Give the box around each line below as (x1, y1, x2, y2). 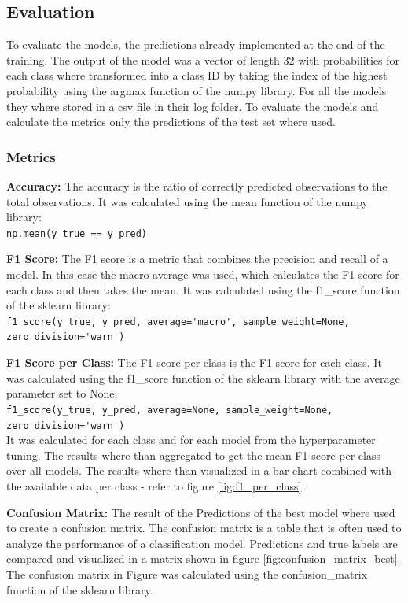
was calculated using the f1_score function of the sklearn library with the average (6, 369, 400, 386)
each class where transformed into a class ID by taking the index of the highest (6, 67, 388, 83)
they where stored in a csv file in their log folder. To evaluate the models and (6, 98, 379, 114)
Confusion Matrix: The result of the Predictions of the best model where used (6, 504, 395, 520)
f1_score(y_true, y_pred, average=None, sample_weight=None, (6, 404, 333, 416)
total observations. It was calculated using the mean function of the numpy (6, 193, 369, 209)
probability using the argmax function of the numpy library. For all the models (6, 82, 387, 98)
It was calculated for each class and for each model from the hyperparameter (6, 431, 376, 448)
